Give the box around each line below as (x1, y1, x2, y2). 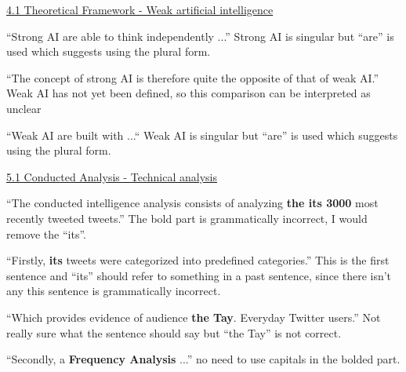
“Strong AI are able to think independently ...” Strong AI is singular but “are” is (6, 27, 394, 44)
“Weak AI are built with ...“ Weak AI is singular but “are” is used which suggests (6, 126, 398, 143)
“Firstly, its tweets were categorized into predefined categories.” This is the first (6, 252, 390, 268)
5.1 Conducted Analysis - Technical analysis (6, 168, 218, 184)
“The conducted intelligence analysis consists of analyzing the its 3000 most (6, 195, 379, 211)
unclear (6, 100, 42, 116)
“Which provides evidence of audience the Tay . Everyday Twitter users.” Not (6, 308, 381, 325)
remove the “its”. (6, 225, 86, 242)
